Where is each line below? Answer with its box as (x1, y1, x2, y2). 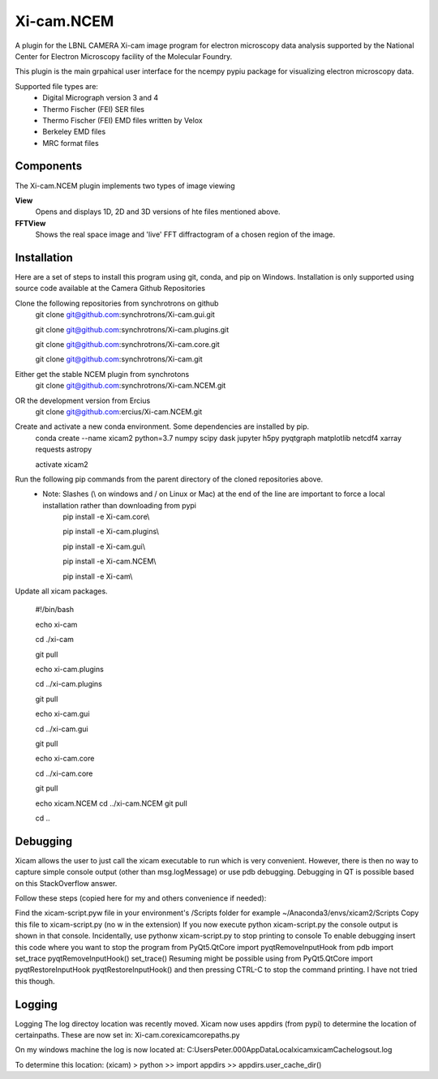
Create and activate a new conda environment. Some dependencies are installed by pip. (15, 422, 310, 431)
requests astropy (35, 444, 92, 454)
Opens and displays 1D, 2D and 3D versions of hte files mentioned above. (35, 207, 281, 216)
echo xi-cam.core (35, 754, 95, 764)
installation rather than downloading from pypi (42, 500, 196, 510)
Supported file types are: (15, 81, 99, 91)
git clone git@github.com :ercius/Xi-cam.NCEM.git (35, 406, 203, 417)
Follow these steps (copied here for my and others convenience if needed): (15, 893, 267, 903)
